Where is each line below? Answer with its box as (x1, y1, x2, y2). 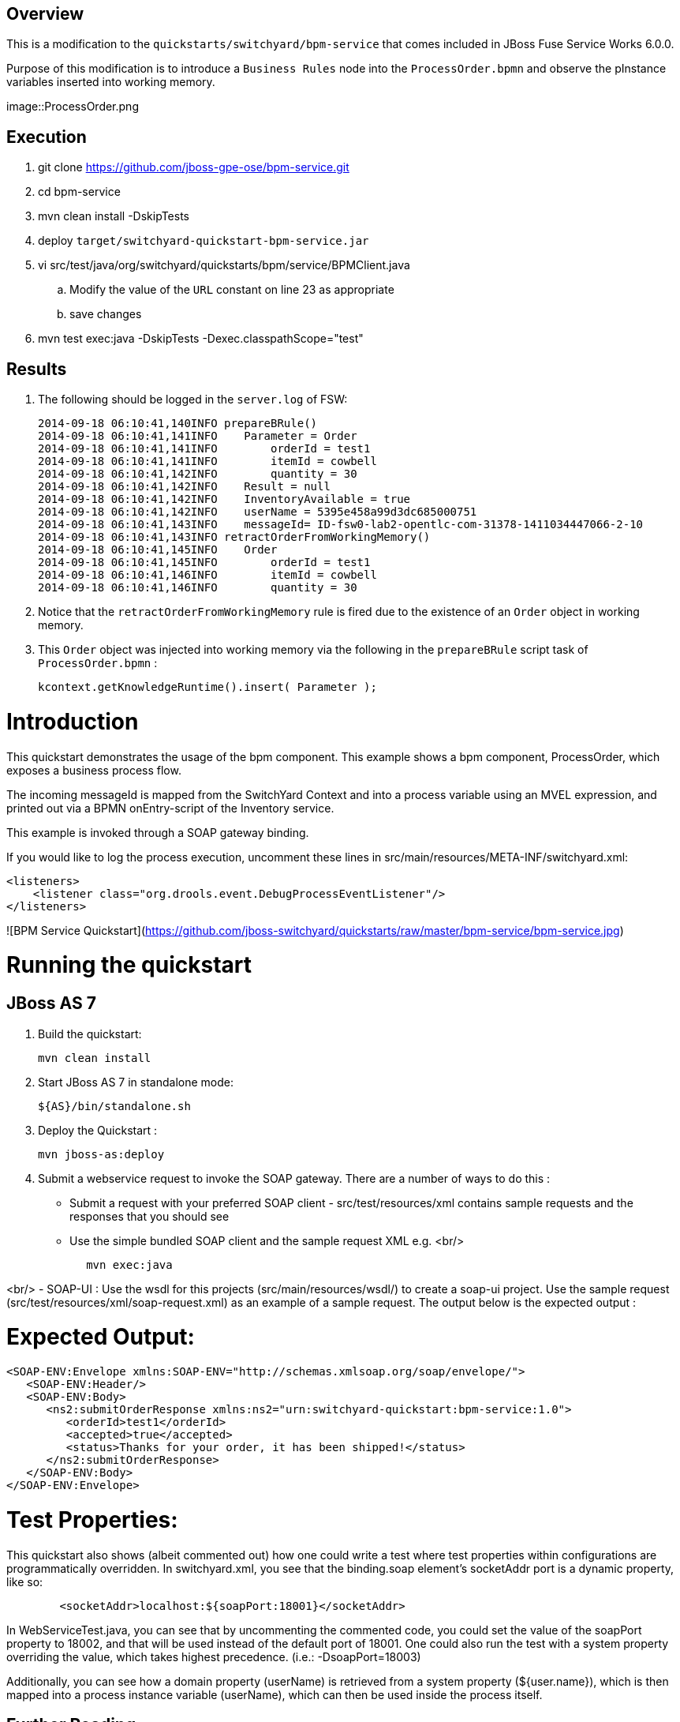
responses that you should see (69, 1209, 230, 1223)
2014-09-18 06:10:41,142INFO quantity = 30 (38, 467, 357, 481)
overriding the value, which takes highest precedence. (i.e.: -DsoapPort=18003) (6, 1649, 421, 1664)
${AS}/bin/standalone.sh (38, 1099, 191, 1112)
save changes (69, 307, 142, 321)
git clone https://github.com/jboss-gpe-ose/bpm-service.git (38, 160, 349, 174)
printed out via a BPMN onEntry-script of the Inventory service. (6, 801, 334, 815)
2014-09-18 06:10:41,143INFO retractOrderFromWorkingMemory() (38, 531, 431, 544)
